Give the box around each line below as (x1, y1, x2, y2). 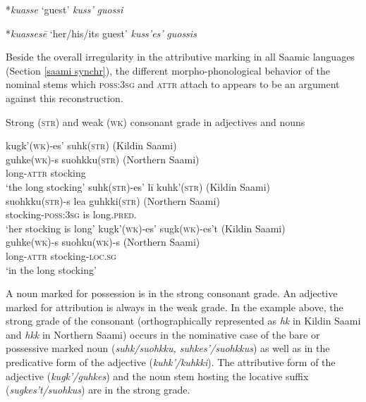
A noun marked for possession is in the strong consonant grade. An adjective (6, 286, 338, 301)
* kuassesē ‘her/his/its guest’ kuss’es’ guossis (6, 25, 197, 40)
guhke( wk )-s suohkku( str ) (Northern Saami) (6, 151, 200, 166)
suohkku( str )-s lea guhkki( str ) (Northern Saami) (6, 193, 220, 208)
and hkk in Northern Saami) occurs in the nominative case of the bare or (6, 327, 320, 341)
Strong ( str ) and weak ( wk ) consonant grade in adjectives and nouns (6, 114, 305, 129)
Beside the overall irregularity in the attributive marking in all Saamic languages (6, 49, 355, 64)
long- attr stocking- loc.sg (6, 248, 116, 263)
